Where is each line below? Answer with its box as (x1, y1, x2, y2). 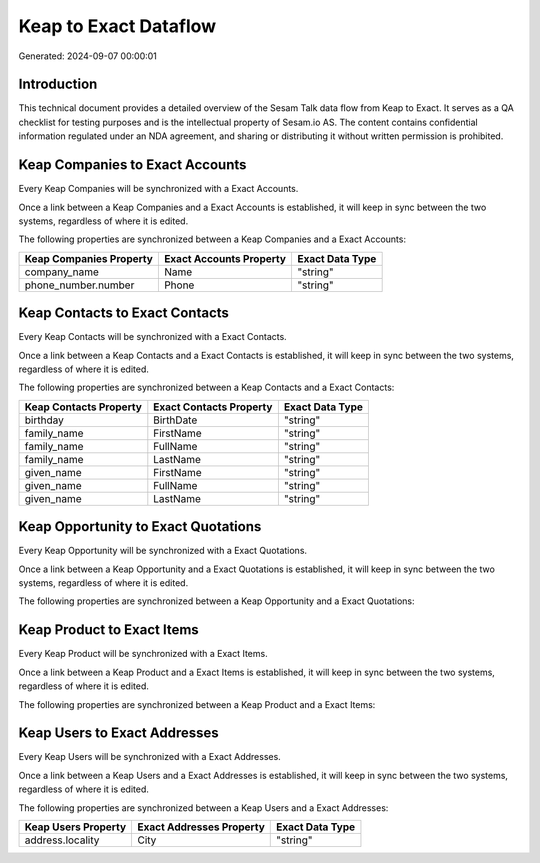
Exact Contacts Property (153, 400, 273, 414)
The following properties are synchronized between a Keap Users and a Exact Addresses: (18, 801, 389, 814)
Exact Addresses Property (137, 820, 265, 834)
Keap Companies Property (24, 251, 154, 265)
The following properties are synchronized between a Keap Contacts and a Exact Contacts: (18, 381, 395, 394)
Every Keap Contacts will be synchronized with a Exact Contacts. (18, 331, 287, 343)
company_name (24, 265, 99, 279)
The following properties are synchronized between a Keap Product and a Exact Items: (18, 698, 376, 710)
